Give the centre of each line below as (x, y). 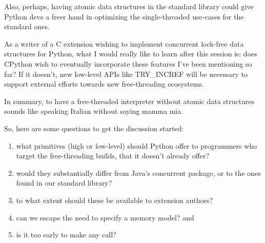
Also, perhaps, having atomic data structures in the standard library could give (129, 6)
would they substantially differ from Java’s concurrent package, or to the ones (138, 173)
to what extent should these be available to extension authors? (115, 200)
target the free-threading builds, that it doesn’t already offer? (113, 156)
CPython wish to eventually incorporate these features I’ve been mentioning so (128, 63)
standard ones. (27, 26)
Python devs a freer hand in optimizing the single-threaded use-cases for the (124, 16)
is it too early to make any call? (66, 235)
